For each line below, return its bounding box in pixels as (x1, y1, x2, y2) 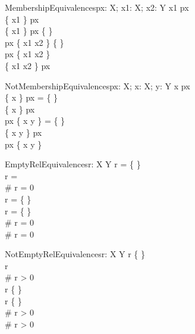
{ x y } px (5, 126, 42, 138)
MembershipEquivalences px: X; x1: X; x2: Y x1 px (5, 1, 189, 13)
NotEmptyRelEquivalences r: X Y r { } (5, 248, 146, 260)
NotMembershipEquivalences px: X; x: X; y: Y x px (5, 79, 190, 92)
